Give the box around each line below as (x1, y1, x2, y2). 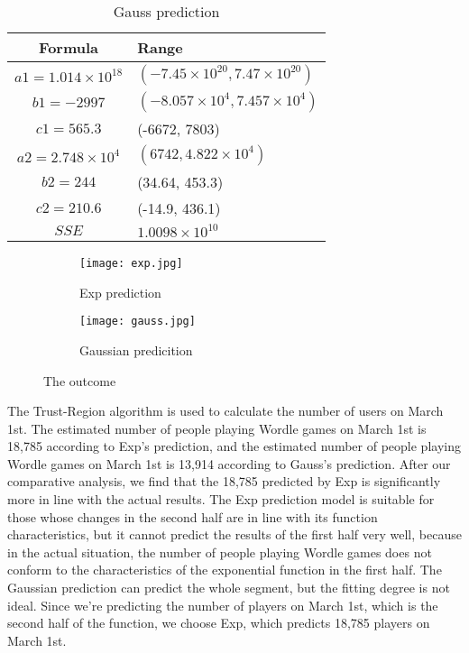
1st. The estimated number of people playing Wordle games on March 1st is (7, 418, 427, 437)
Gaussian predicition (79, 340, 193, 359)
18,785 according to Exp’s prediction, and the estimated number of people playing (7, 437, 461, 455)
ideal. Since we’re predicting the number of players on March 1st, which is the (7, 595, 438, 614)
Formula (39, 37, 99, 58)
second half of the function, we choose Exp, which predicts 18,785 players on (7, 613, 430, 632)
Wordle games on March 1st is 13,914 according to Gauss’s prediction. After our (7, 454, 451, 473)
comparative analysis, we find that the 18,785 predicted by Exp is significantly (7, 472, 441, 491)
